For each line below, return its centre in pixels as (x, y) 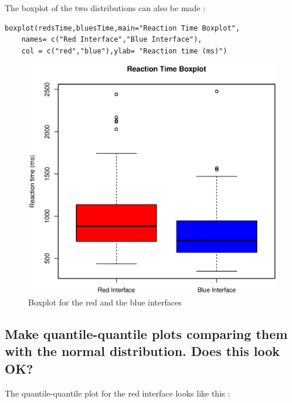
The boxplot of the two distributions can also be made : (105, 8)
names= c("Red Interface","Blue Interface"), (112, 40)
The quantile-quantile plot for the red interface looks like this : (118, 393)
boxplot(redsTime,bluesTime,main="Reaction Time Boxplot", (122, 28)
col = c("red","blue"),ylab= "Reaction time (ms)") (124, 51)
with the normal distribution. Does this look (142, 351)
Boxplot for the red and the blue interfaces (105, 302)
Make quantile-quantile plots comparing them (146, 334)
